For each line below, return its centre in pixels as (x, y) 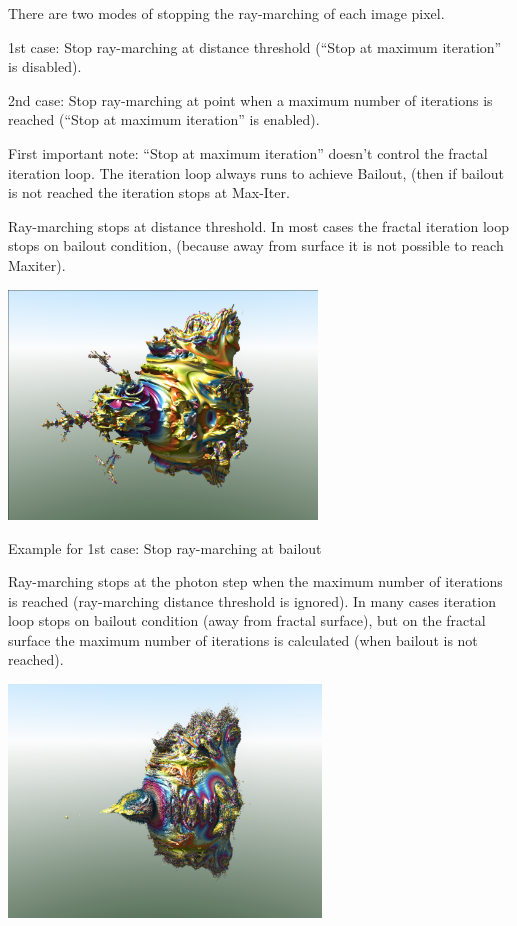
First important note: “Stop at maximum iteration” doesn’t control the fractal (248, 152)
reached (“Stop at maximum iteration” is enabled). (164, 119)
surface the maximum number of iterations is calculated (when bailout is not (243, 639)
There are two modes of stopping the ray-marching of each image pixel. (226, 13)
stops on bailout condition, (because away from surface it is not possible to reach (256, 245)
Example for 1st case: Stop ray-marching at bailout (165, 547)
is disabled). (45, 66)
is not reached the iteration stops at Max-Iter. (149, 192)
